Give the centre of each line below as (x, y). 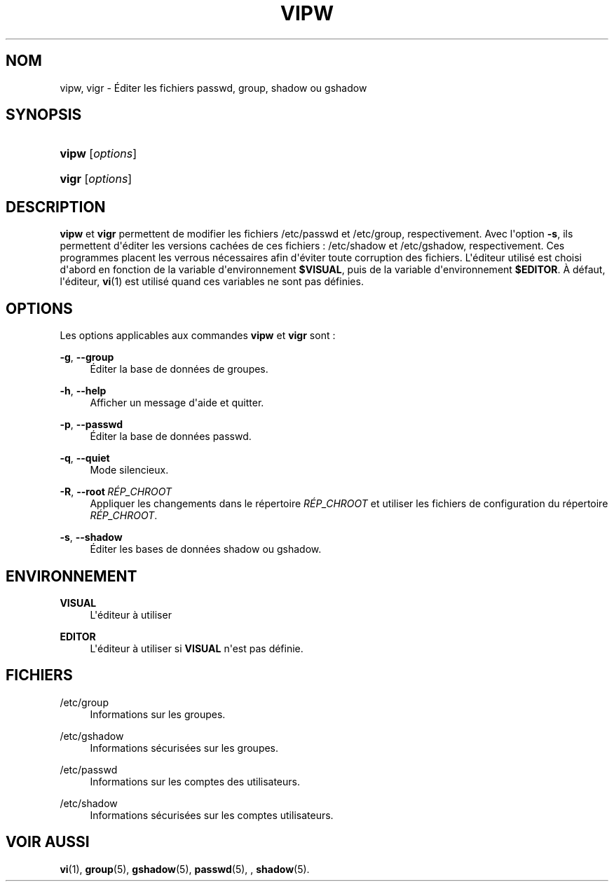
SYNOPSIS (44, 115)
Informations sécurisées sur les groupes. (184, 748)
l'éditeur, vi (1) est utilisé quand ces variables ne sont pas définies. (212, 282)
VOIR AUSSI (48, 842)
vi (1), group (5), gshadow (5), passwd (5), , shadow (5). (185, 869)
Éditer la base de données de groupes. (179, 369)
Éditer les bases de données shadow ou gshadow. (206, 549)
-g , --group (87, 357)
